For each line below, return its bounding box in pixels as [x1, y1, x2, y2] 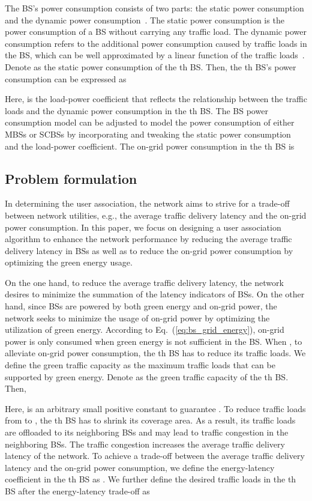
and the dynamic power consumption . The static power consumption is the [5, 13, 284, 26]
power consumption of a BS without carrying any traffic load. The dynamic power [5, 25, 307, 38]
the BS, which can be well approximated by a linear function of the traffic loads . [5, 49, 305, 61]
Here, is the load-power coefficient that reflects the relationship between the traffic [5, 93, 307, 105]
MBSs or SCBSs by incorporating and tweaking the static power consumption [5, 127, 291, 140]
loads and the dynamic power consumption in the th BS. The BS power [5, 104, 268, 117]
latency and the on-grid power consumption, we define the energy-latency [5, 461, 275, 473]
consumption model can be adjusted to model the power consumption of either [5, 116, 295, 129]
